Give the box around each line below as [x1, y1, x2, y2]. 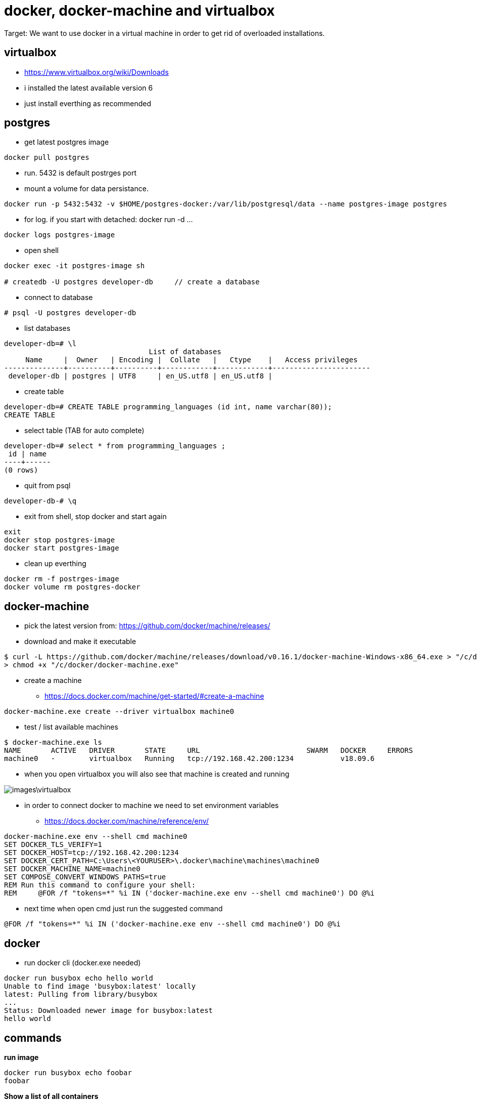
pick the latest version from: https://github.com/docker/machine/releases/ [24, 621, 270, 630]
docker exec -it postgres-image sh [4, 262, 145, 270]
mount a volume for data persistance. [24, 184, 149, 193]
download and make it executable [24, 637, 136, 646]
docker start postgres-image [4, 544, 119, 553]
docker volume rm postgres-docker [4, 583, 140, 591]
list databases [24, 324, 71, 333]
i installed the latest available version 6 [24, 83, 153, 92]
